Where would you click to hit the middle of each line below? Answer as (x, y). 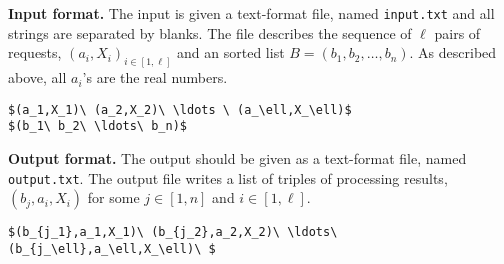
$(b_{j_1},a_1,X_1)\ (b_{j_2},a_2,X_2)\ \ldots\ (173, 232)
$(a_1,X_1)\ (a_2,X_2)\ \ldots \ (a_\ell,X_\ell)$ (180, 109)
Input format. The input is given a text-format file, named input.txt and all (251, 13)
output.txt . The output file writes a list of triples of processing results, (228, 177)
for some (113, 197)
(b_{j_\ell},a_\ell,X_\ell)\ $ (112, 248)
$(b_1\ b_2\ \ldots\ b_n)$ (97, 126)
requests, (35, 52)
